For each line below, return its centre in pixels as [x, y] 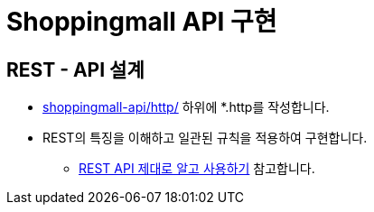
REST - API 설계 [75, 69]
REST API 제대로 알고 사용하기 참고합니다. [197, 169]
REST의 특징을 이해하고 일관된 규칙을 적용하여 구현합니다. [205, 138]
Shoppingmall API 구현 [142, 22]
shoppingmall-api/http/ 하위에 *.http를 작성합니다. [186, 107]
